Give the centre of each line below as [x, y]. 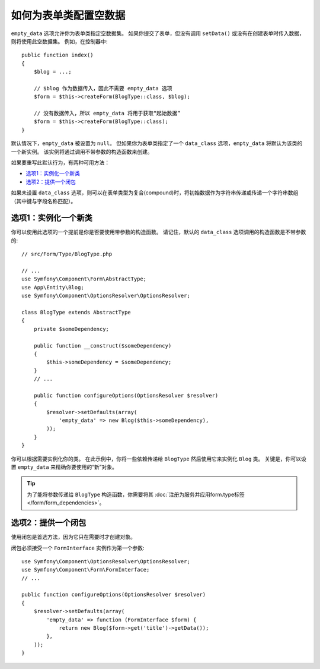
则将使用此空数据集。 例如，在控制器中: [59, 41]
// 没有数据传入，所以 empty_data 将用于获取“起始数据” [107, 113]
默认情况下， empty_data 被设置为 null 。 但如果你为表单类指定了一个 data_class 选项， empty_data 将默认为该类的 [157, 143]
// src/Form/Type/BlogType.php [67, 254]
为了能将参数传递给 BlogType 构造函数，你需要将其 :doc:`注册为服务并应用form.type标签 [136, 494]
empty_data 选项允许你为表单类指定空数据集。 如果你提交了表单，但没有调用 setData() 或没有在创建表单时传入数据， [158, 33]
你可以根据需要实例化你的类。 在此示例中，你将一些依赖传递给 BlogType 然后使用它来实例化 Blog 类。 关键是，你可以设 [159, 459]
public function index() [57, 55]
